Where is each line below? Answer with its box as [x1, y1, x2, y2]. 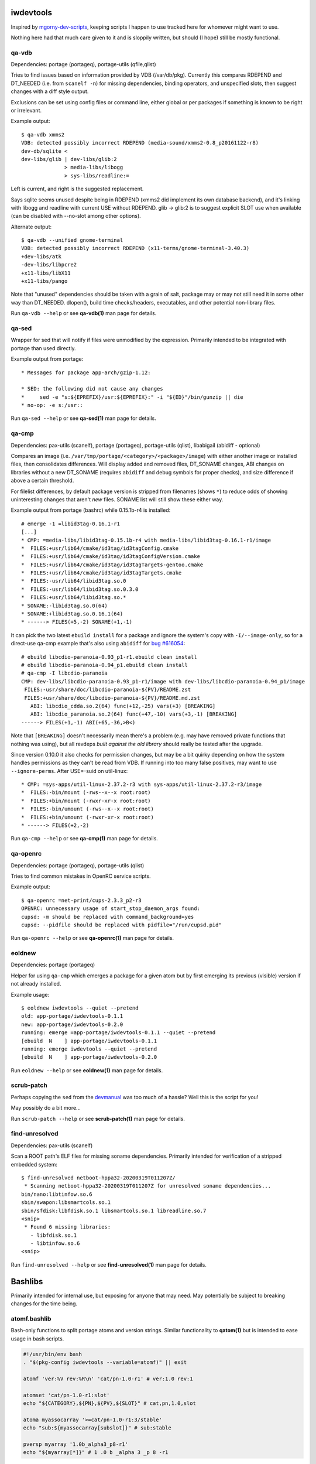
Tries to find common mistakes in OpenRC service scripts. [11, 873, 152, 880]
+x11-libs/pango [21, 278, 68, 285]
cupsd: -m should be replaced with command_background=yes [21, 914, 194, 920]
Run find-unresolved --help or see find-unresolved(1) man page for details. [11, 1261, 207, 1268]
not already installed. [11, 980, 61, 987]
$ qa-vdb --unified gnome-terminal [21, 237, 123, 244]
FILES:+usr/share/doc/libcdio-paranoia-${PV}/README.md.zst [24, 695, 200, 701]
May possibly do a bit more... [11, 1104, 81, 1111]
